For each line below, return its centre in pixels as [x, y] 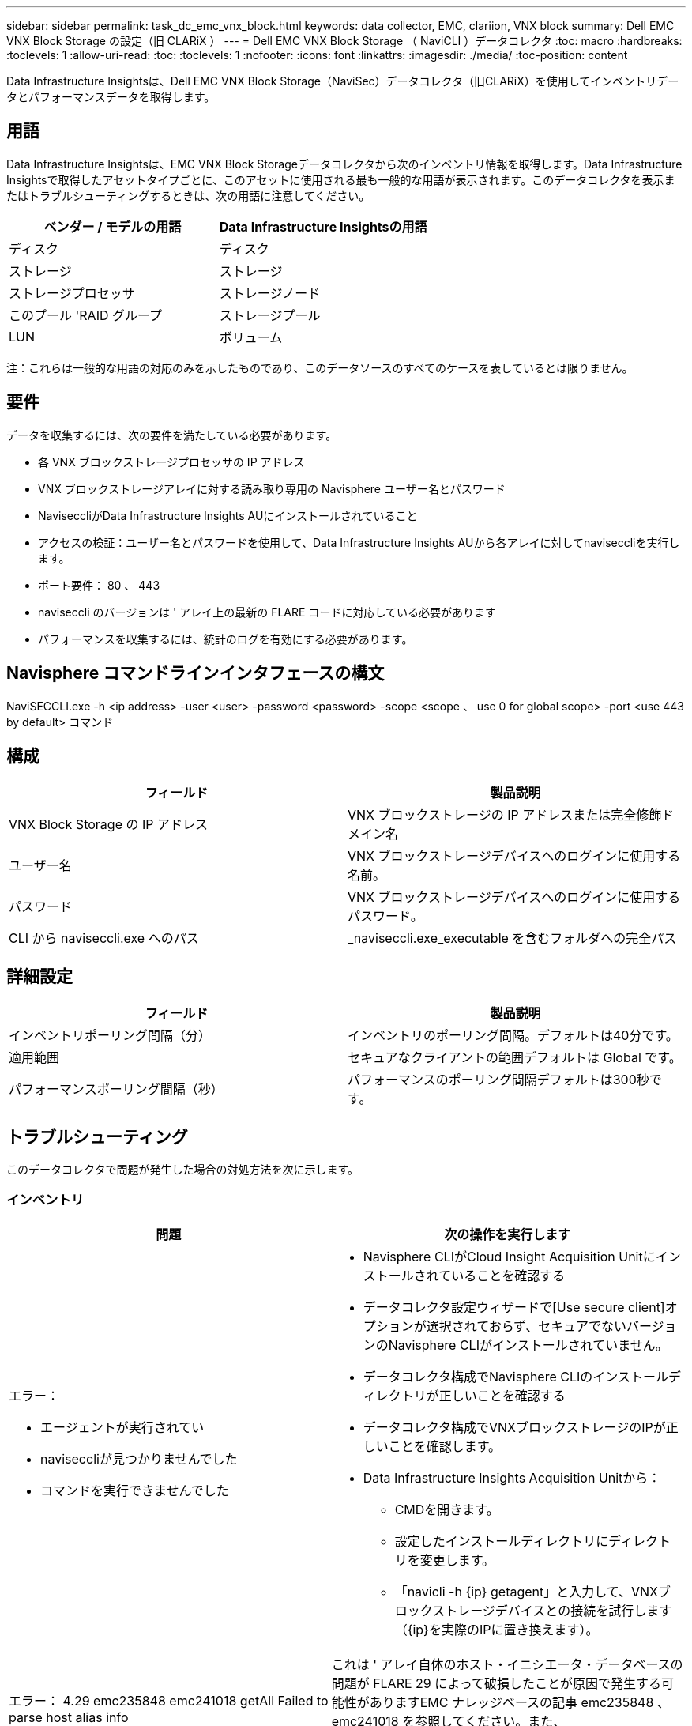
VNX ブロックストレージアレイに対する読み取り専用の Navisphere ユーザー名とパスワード [272, 488]
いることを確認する [508, 1275]
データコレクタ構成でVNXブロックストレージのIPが [514, 1427]
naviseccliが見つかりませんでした [139, 1458]
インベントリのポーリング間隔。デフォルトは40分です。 [513, 1036]
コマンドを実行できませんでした [135, 1490]
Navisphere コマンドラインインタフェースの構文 [196, 673]
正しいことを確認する [502, 1395]
